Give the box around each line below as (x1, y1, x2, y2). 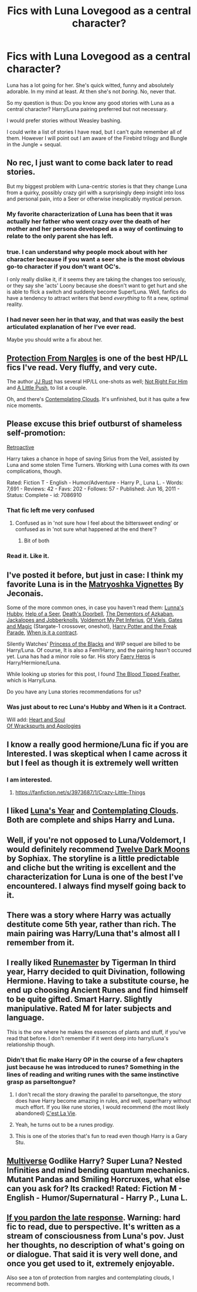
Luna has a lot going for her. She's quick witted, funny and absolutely (6, 81, 174, 89)
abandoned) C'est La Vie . (15, 1110, 77, 1117)
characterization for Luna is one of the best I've (6, 872, 184, 882)
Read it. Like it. (6, 552, 49, 560)
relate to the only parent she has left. (6, 232, 114, 240)
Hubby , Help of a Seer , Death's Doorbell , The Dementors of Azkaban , (6, 610, 174, 617)
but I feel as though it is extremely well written (6, 757, 179, 768)
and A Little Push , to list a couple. (6, 384, 87, 392)
